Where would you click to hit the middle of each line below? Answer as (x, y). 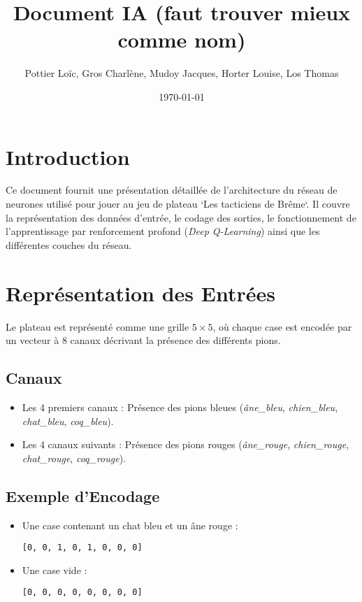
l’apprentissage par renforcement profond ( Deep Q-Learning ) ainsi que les (163, 231)
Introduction (68, 156)
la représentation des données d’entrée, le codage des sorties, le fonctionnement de (181, 217)
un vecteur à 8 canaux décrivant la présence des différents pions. (143, 340)
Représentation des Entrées (140, 293)
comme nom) (182, 40)
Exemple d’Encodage (83, 495)
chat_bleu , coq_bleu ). (68, 421)
